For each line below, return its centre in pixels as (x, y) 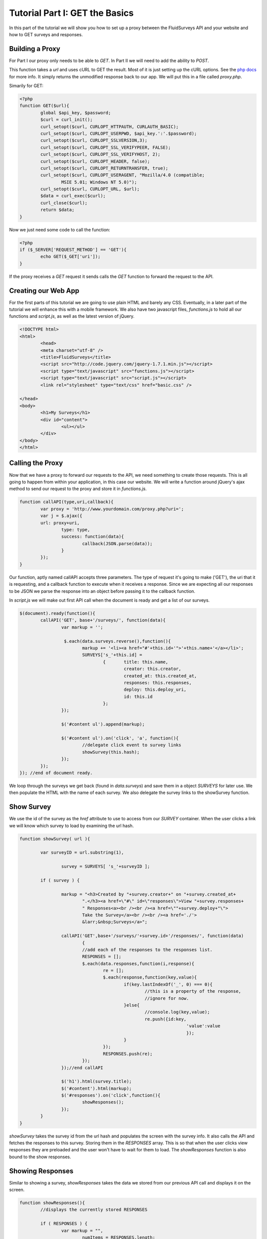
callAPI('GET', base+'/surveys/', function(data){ (103, 620)
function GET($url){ (44, 106)
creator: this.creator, (153, 669)
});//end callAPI (82, 1068)
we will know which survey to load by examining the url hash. (71, 826)
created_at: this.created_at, (160, 676)
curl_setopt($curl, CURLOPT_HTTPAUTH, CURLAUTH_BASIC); (110, 127)
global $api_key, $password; (76, 113)
